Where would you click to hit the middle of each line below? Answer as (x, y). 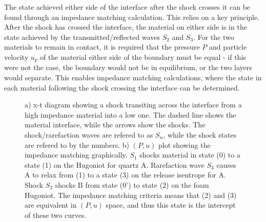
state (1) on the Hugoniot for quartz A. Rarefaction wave (115, 164)
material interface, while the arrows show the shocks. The (115, 125)
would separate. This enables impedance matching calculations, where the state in (133, 77)
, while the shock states (200, 134)
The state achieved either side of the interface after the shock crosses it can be (127, 7)
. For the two (214, 37)
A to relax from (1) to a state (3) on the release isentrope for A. (125, 175)
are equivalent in (51, 205)
